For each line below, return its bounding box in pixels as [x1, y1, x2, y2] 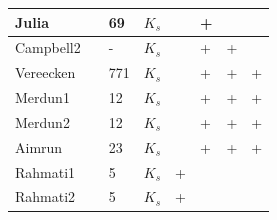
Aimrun [15, 136, 63, 157]
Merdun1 [15, 87, 70, 108]
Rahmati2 [15, 186, 76, 207]
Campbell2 [15, 37, 81, 58]
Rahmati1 [15, 161, 76, 182]
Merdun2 [15, 111, 70, 132]
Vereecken [15, 62, 76, 83]
